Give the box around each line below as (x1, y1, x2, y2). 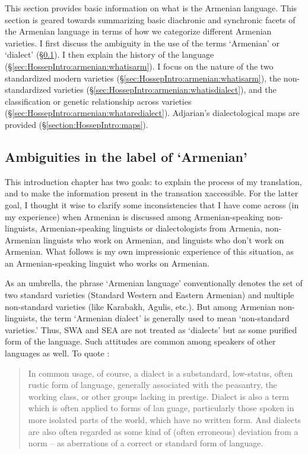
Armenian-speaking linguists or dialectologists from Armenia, (40, 222, 263, 234)
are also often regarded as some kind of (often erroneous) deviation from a (28, 425, 299, 437)
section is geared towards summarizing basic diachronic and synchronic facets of (5, 13, 296, 26)
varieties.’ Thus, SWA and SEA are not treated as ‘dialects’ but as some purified (5, 323, 297, 336)
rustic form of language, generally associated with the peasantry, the (28, 378, 277, 391)
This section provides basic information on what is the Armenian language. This (5, 2, 297, 14)
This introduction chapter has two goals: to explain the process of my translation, (5, 175, 302, 187)
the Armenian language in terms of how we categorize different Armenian (5, 25, 272, 37)
